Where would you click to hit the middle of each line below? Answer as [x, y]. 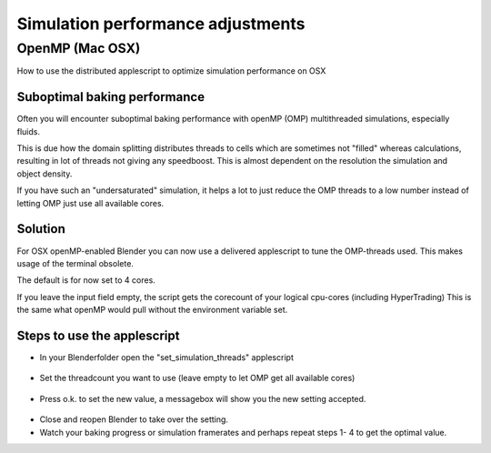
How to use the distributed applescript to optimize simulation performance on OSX [171, 71]
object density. [45, 174]
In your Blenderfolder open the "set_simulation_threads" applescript [167, 357]
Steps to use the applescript [98, 335]
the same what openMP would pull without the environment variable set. [152, 310]
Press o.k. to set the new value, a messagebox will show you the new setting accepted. [203, 398]
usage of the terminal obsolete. [75, 263]
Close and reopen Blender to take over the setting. [134, 419]
